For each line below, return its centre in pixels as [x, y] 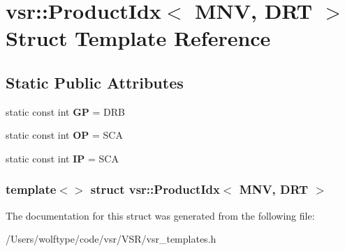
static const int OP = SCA [64, 135]
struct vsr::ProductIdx [155, 189]
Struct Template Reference [138, 38]
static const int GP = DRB [66, 111]
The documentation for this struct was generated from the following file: [160, 215]
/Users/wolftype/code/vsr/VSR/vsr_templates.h [111, 239]
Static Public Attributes [95, 82]
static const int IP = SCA [62, 158]
